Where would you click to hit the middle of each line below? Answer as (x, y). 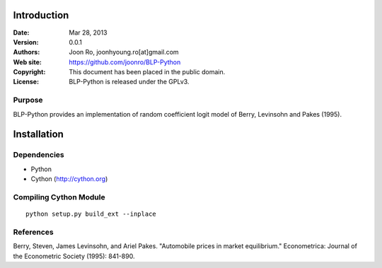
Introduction (41, 15)
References (33, 232)
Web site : (27, 62)
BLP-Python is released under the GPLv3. (129, 82)
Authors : (27, 52)
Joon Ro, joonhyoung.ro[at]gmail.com (124, 52)
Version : (26, 42)
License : (26, 82)
